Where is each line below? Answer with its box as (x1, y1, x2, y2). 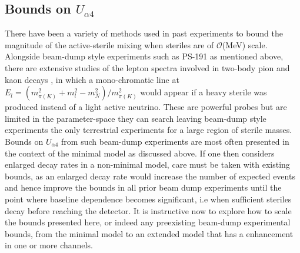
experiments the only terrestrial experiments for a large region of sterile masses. (5, 124, 292, 136)
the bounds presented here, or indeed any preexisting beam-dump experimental (5, 216, 291, 228)
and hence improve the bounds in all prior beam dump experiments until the (5, 181, 282, 194)
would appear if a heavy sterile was (140, 86, 267, 98)
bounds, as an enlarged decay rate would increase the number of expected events (5, 169, 295, 182)
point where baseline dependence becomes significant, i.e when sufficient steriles (5, 192, 292, 205)
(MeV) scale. (222, 38, 268, 51)
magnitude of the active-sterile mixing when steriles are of (5, 38, 214, 51)
